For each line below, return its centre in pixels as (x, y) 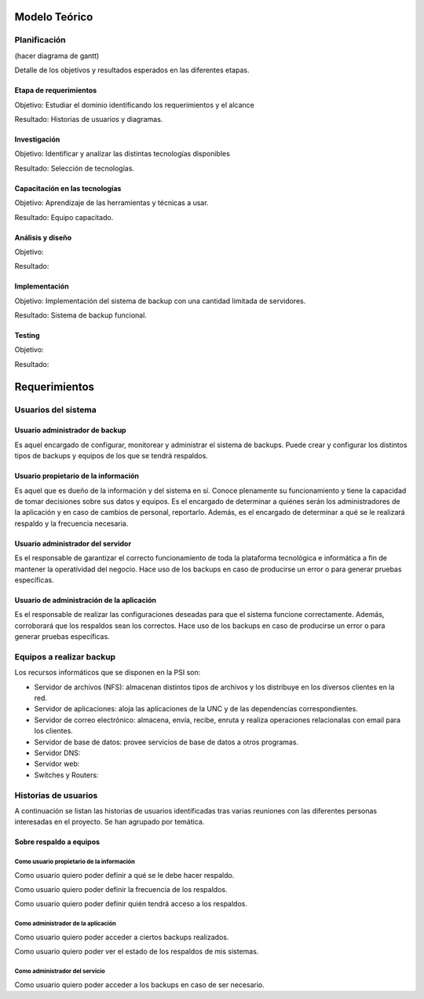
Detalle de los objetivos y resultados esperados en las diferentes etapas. (132, 70)
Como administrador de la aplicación (66, 924)
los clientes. (54, 731)
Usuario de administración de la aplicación (86, 600)
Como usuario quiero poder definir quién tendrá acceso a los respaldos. (131, 904)
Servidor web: (57, 764)
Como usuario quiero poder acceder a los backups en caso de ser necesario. (139, 984)
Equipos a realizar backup (65, 656)
